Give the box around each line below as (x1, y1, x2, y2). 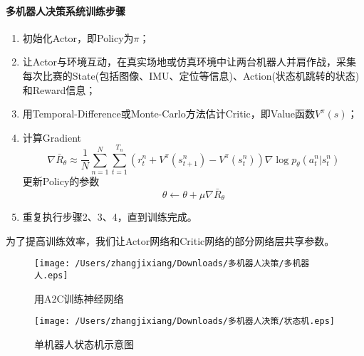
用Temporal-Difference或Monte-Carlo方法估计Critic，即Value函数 (22, 106, 316, 121)
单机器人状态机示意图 (34, 336, 134, 351)
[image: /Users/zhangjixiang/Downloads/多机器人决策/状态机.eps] (34, 316, 336, 327)
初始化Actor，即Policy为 (22, 30, 134, 45)
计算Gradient (22, 130, 82, 145)
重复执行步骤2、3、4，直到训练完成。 (22, 209, 197, 224)
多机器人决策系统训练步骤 (6, 3, 125, 18)
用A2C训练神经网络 (34, 290, 124, 305)
